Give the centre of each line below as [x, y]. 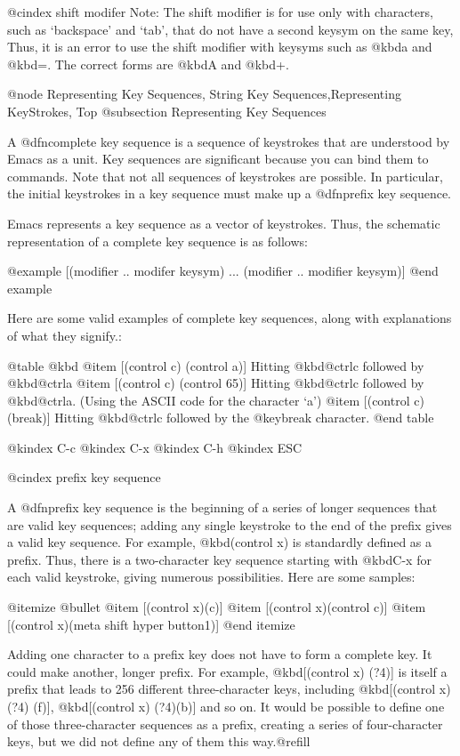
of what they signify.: [65, 335]
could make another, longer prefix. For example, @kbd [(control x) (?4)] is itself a [227, 671]
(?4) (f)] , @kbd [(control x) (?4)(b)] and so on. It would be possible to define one [226, 706]
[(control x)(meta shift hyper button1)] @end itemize [151, 624]
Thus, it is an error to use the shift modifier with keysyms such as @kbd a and [220, 47]
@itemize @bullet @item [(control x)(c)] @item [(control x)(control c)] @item [217, 607]
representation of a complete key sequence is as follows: [157, 241]
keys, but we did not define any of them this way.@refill [159, 741]
